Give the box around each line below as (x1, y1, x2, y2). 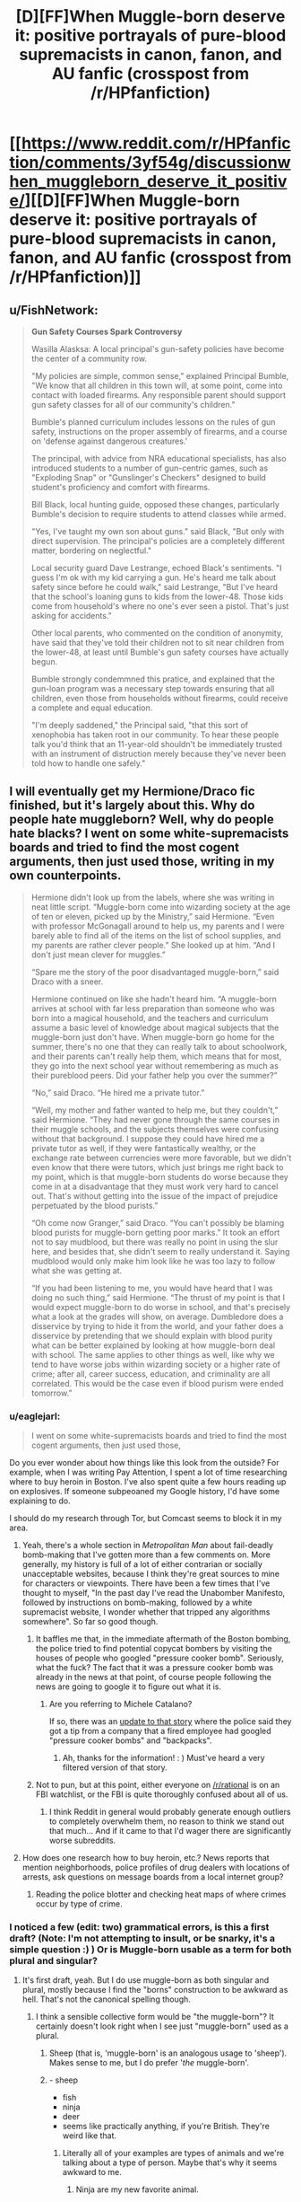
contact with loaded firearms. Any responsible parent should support (30, 390, 287, 401)
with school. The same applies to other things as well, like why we (30, 1349, 275, 1360)
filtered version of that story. (62, 1762, 168, 1773)
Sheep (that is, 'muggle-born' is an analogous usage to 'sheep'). (48, 2048, 288, 2058)
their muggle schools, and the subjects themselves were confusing (30, 1123, 279, 1134)
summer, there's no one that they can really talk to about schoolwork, (30, 1041, 288, 1052)
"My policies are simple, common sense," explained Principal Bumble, (30, 371, 289, 381)
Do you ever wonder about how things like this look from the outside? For (9, 1458, 279, 1468)
